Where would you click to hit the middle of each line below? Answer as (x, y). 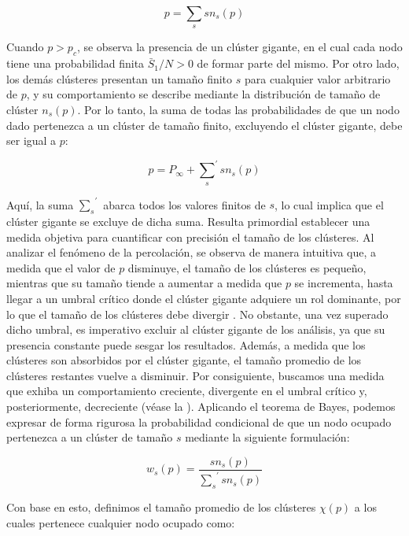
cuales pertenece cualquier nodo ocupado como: (121, 522)
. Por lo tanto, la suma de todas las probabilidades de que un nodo (238, 109)
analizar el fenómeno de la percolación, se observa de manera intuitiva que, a (192, 252)
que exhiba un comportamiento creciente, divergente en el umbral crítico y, (187, 391)
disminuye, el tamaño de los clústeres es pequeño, (247, 267)
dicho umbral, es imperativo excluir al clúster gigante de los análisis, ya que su (196, 329)
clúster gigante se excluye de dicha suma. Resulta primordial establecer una (188, 221)
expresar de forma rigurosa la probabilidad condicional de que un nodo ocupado (199, 421)
